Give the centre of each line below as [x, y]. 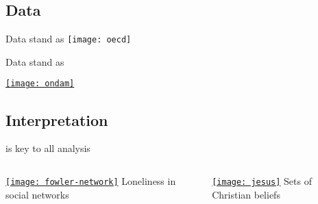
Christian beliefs [246, 194]
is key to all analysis [48, 148]
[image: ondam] [40, 84]
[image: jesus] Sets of [262, 180]
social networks [37, 194]
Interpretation [57, 119]
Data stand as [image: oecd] [69, 39]
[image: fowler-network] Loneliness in [91, 180]
